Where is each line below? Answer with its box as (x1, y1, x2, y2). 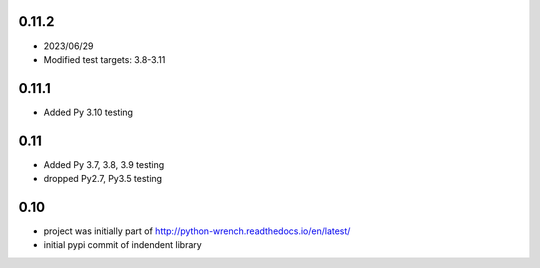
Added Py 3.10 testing (43, 106, 134, 118)
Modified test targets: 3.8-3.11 (43, 53, 166, 65)
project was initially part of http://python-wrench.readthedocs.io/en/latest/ (43, 225, 351, 237)
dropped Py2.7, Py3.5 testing (43, 173, 163, 185)
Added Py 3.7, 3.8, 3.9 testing (43, 158, 165, 170)
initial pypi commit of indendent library (43, 239, 202, 251)
